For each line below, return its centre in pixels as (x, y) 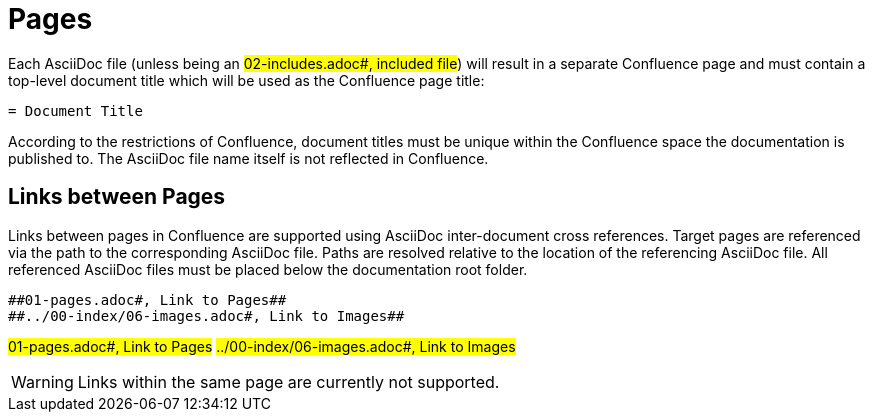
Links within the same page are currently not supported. (288, 381)
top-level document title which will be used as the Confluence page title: (246, 80)
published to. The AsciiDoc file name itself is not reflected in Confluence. (248, 158)
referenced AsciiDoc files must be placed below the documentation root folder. (268, 269)
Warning (42, 381)
